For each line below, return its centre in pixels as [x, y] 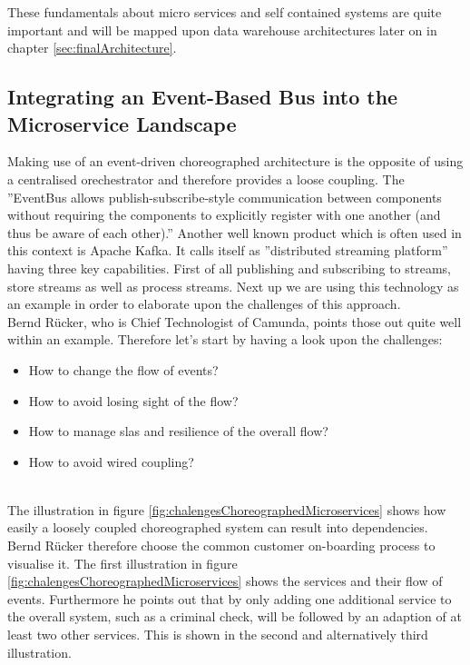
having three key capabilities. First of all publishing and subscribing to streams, [229, 268]
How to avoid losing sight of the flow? [133, 400]
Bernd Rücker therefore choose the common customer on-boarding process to [221, 546]
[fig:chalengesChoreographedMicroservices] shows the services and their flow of [225, 581]
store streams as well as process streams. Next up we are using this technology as [233, 286]
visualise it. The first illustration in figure [122, 563]
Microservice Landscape [122, 123]
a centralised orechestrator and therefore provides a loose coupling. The [206, 179]
